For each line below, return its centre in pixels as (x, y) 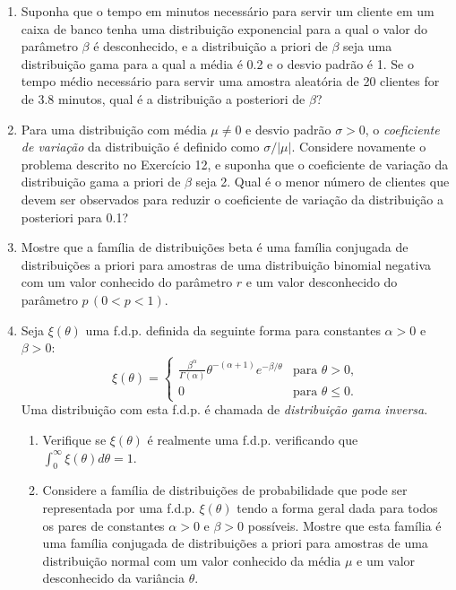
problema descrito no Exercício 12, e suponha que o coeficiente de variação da (235, 164)
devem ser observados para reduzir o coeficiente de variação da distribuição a (232, 199)
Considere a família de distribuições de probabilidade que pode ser (225, 490)
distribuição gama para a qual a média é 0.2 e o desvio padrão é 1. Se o (217, 63)
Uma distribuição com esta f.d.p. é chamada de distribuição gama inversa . (224, 409)
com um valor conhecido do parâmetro (127, 282)
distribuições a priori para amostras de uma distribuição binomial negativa (226, 264)
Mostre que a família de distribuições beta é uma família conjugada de (215, 247)
